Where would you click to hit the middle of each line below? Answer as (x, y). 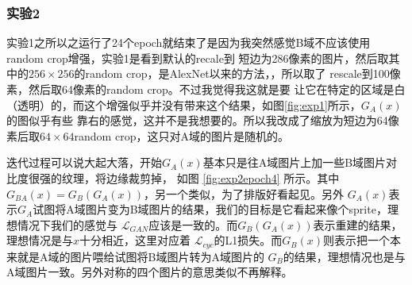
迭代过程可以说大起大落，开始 (84, 162)
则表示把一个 (357, 240)
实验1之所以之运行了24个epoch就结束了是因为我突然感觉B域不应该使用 (189, 42)
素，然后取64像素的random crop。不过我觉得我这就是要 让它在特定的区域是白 (206, 89)
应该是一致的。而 (193, 224)
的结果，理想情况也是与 (344, 256)
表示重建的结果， (358, 224)
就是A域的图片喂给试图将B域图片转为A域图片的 (141, 256)
